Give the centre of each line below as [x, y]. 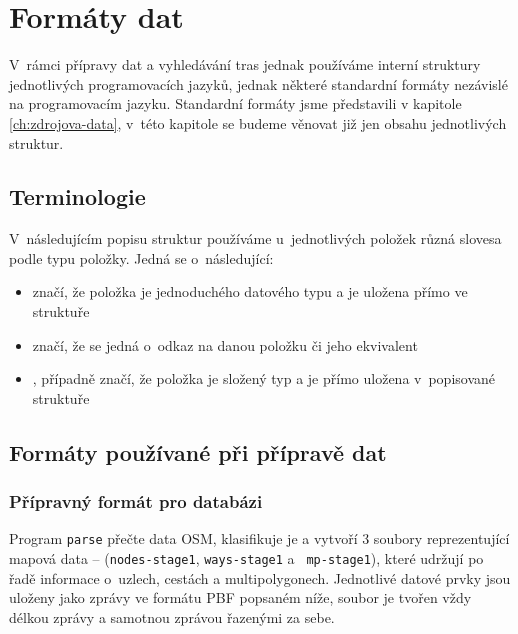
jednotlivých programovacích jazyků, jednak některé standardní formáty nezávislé [258, 83]
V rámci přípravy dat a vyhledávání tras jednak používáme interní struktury [245, 64]
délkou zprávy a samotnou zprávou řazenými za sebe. [172, 616]
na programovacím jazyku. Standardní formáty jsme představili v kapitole [235, 103]
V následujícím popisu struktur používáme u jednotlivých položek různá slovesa [255, 238]
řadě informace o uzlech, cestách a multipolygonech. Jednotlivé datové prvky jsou [260, 577]
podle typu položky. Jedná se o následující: [141, 257]
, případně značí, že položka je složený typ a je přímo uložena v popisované [264, 378]
